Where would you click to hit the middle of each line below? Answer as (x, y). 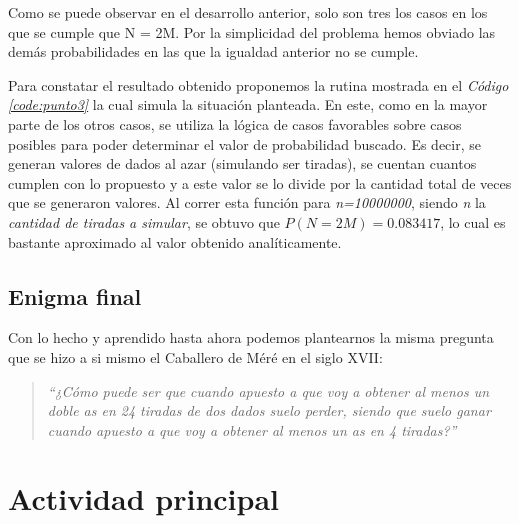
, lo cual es (473, 221)
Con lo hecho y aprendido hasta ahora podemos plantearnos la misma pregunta (251, 337)
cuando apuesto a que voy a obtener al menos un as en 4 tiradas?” (252, 429)
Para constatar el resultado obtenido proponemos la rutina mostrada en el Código (258, 84)
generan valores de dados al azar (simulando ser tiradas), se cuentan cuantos (242, 163)
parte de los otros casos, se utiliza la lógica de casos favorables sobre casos (235, 123)
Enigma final (75, 295)
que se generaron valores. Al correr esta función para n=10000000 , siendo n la (247, 202)
